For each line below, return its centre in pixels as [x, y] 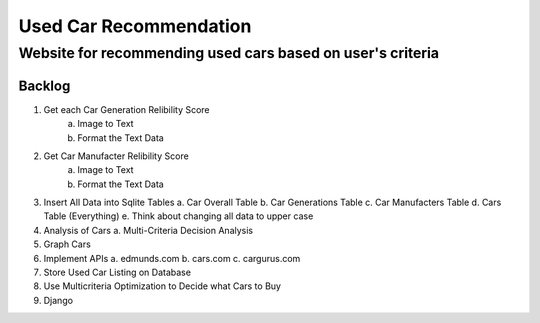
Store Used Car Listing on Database [117, 272]
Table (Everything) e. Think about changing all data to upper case [178, 216]
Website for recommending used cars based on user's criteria [229, 53]
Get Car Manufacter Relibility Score [116, 156]
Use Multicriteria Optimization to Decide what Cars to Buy [162, 286]
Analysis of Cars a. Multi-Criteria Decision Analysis [148, 230]
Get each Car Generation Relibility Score [126, 109]
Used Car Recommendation [135, 26]
